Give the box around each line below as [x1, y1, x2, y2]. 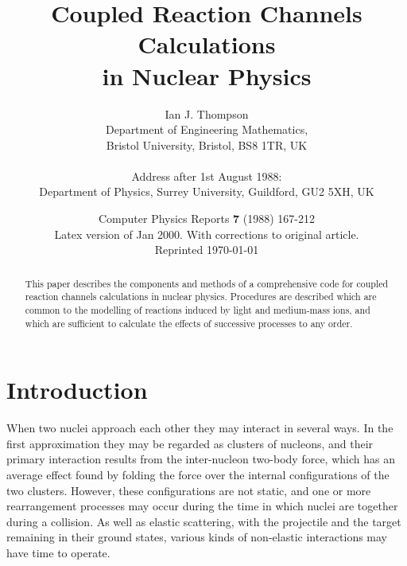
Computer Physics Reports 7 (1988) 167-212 [98, 210, 316, 227]
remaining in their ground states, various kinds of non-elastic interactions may [6, 529, 388, 545]
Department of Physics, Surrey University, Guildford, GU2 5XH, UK [39, 183, 374, 200]
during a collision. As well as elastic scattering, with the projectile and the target [6, 513, 401, 529]
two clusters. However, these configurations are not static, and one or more [6, 482, 371, 498]
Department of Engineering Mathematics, [105, 121, 308, 138]
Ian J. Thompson [165, 105, 249, 122]
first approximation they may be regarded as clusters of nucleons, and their [6, 435, 374, 451]
